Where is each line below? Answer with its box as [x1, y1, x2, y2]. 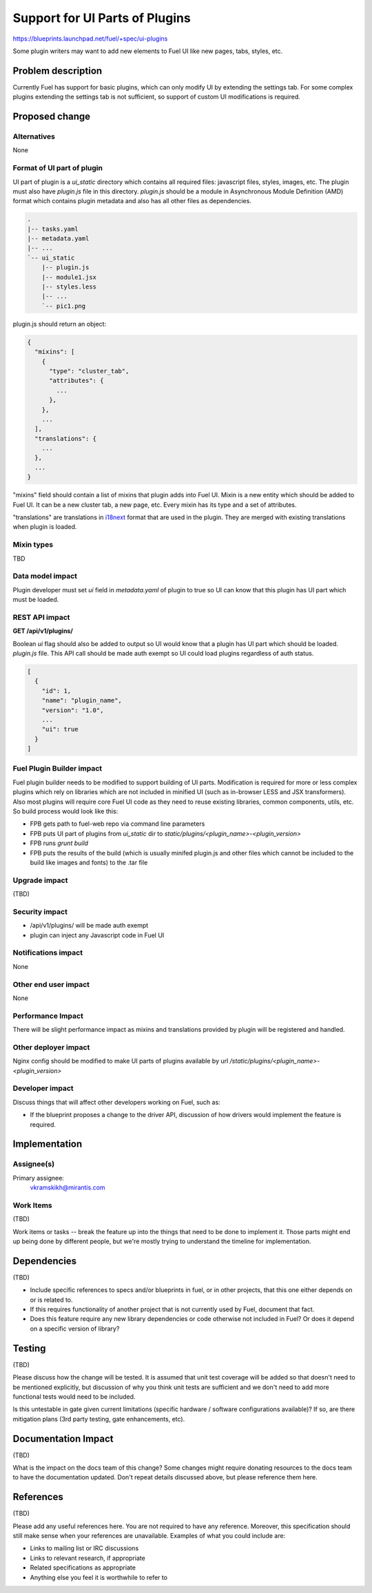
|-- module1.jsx [41, 273, 96, 281]
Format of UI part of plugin [12, 163, 103, 173]
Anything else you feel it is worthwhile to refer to [30, 1573, 168, 1581]
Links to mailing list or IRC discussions [30, 1544, 139, 1552]
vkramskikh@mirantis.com [30, 1183, 106, 1191]
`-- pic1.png [41, 302, 86, 310]
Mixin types [12, 540, 54, 550]
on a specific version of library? [30, 1324, 120, 1333]
